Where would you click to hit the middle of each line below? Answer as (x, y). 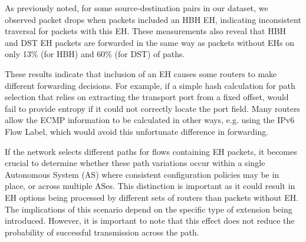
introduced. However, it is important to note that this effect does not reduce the (150, 221)
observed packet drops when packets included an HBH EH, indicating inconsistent (153, 19)
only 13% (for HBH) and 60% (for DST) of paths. (95, 54)
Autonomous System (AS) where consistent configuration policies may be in (142, 174)
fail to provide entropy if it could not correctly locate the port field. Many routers (152, 108)
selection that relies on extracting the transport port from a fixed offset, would (147, 97)
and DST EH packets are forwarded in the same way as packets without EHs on (150, 42)
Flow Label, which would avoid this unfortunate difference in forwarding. (137, 131)
